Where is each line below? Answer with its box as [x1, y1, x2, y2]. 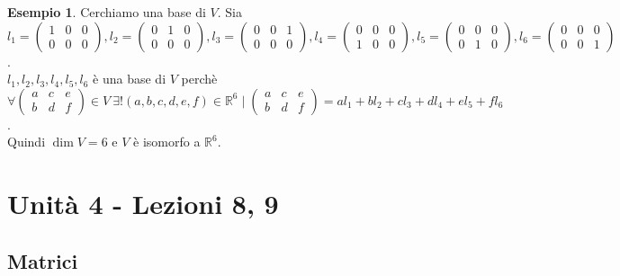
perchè [181, 69, 218, 88]
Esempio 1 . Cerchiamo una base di [7, 3, 206, 21]
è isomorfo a [133, 132, 201, 151]
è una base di [93, 69, 166, 88]
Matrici [7, 246, 78, 274]
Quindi [7, 132, 46, 151]
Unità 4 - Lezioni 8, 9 [7, 185, 279, 222]
